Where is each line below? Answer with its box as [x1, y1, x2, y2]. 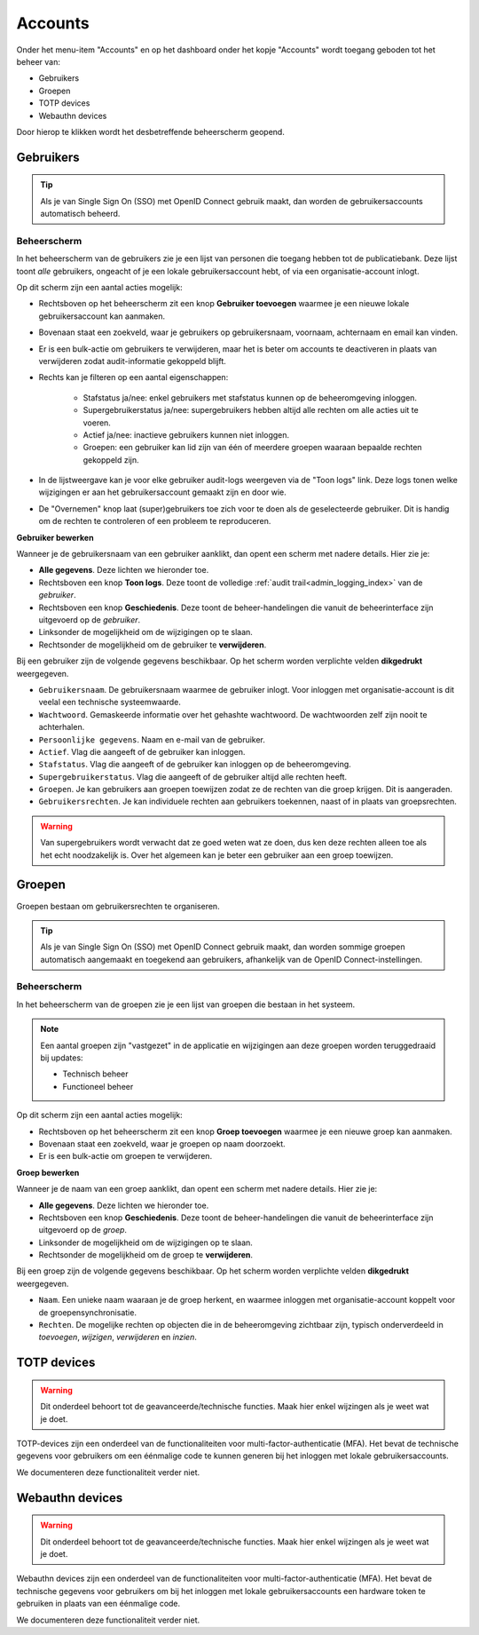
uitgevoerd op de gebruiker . [38, 614, 141, 625]
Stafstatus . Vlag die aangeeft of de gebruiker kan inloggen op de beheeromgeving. [38, 759, 352, 770]
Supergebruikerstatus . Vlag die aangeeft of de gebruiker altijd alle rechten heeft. [38, 771, 348, 782]
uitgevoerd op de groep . [38, 1225, 128, 1235]
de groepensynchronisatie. [38, 1306, 137, 1318]
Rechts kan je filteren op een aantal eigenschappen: [38, 372, 229, 383]
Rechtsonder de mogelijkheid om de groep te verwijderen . [38, 1250, 253, 1260]
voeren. [82, 417, 111, 428]
